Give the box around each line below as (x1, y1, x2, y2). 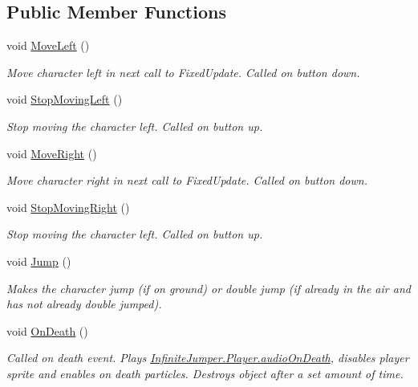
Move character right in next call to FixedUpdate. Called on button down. (6, 172, 367, 189)
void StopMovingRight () (6, 198, 130, 215)
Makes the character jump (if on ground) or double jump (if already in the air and (6, 279, 411, 296)
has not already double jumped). (6, 295, 162, 312)
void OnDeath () (6, 322, 88, 339)
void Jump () (6, 252, 71, 269)
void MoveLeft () (6, 37, 90, 54)
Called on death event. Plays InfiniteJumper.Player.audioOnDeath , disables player (6, 349, 409, 366)
